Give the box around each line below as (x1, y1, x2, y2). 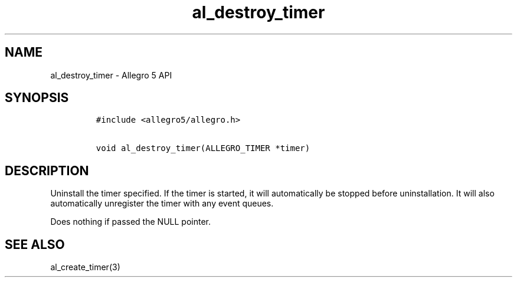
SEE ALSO (5, 237, 65, 252)
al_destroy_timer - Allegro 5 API (50, 70, 172, 80)
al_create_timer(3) (50, 262, 120, 273)
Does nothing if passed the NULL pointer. (50, 217, 211, 227)
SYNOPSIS (5, 90, 69, 106)
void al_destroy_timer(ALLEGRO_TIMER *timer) (96, 143, 310, 153)
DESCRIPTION (5, 163, 89, 178)
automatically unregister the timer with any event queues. (50, 198, 274, 209)
